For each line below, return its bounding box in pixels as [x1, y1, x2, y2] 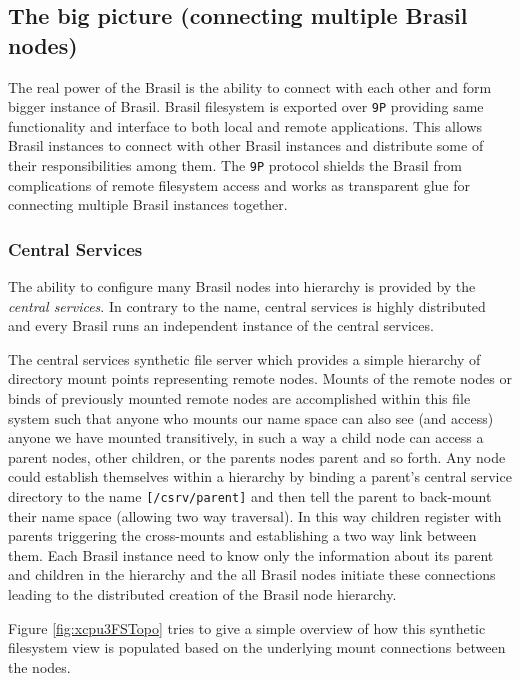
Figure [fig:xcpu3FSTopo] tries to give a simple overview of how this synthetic [8, 617, 486, 638]
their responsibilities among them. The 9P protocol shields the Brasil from [8, 155, 462, 176]
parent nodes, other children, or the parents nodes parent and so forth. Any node [8, 446, 506, 467]
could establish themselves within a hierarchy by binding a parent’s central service [8, 466, 512, 487]
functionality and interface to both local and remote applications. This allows [8, 115, 483, 136]
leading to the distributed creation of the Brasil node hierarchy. [8, 584, 397, 605]
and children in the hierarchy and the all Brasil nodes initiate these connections [8, 564, 496, 585]
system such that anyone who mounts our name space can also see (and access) [8, 407, 494, 428]
